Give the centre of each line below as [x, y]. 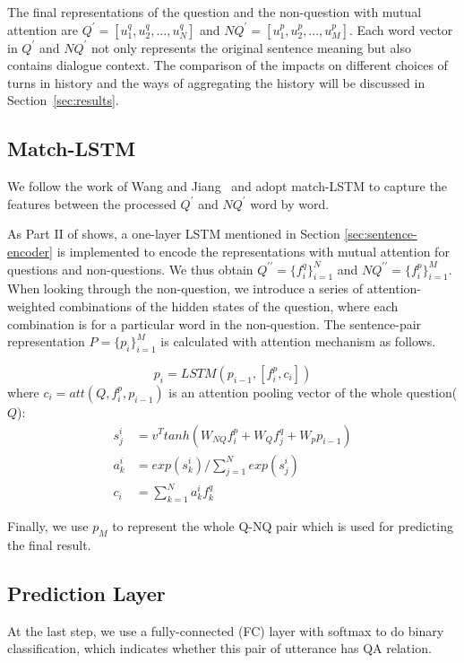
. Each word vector [401, 29]
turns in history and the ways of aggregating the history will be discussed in [216, 82]
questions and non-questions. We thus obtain [130, 269]
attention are [43, 29]
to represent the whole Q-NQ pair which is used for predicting [283, 525]
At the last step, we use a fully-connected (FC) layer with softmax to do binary [226, 630]
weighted [31, 305]
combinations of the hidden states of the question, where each [229, 305]
